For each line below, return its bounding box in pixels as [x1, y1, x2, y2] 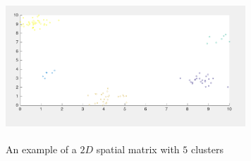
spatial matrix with [96, 142, 180, 157]
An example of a [6, 142, 77, 157]
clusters [190, 142, 224, 157]
